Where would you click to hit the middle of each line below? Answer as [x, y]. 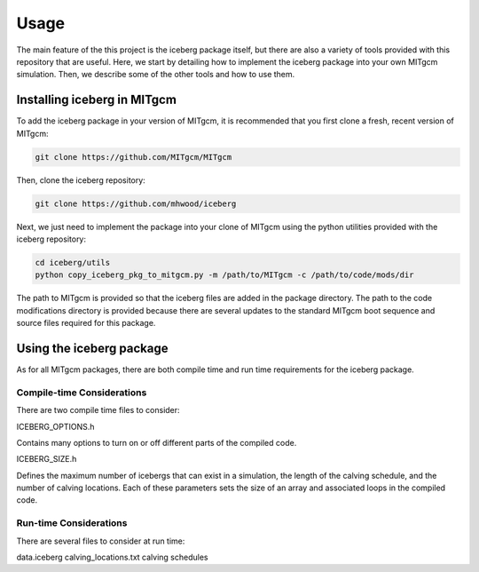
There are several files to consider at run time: [101, 541]
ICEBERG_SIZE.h [47, 459]
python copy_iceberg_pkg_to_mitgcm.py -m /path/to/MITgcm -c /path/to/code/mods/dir [224, 275]
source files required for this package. [86, 323]
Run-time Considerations [72, 523]
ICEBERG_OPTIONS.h [55, 426]
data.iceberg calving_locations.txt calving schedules [112, 557]
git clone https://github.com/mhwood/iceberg [136, 203]
